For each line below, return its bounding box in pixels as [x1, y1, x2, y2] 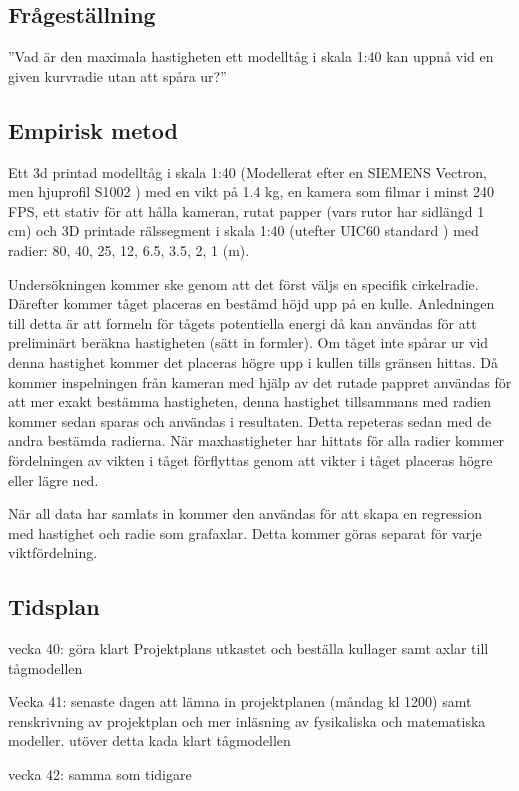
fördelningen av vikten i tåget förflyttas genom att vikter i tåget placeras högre [8, 449, 493, 470]
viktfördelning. [8, 542, 98, 563]
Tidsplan [8, 591, 100, 622]
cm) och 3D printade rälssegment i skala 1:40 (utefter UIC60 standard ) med [8, 220, 479, 241]
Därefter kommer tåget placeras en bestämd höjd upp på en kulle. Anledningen [8, 293, 495, 314]
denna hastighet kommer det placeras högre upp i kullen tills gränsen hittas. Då [8, 351, 498, 372]
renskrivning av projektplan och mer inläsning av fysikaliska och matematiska [8, 710, 486, 731]
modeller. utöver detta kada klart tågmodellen [8, 730, 291, 751]
